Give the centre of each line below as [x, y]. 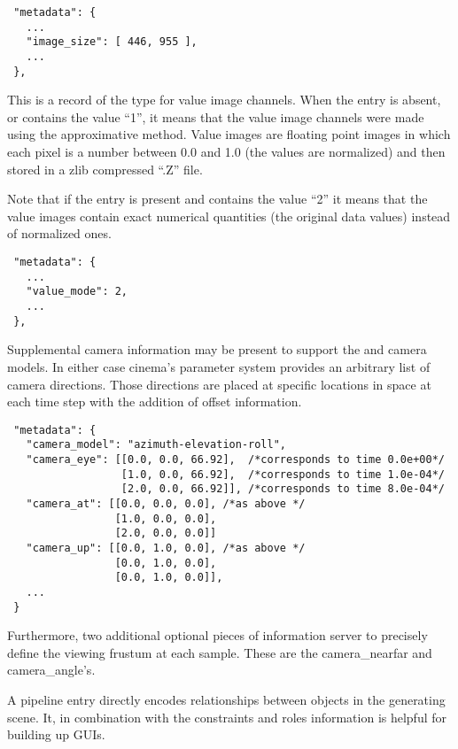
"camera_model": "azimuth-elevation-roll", [156, 445]
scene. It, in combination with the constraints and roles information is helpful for [227, 717]
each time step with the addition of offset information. [155, 402]
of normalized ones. [59, 233]
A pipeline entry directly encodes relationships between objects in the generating [226, 699]
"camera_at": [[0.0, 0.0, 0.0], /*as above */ [166, 503]
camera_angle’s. [51, 670]
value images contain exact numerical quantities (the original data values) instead [229, 216]
